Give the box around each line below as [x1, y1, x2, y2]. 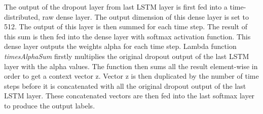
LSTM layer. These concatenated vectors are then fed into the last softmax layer [4, 90, 255, 101]
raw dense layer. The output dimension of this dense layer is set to [42, 11, 249, 22]
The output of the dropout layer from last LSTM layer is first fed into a [4, 2, 228, 12]
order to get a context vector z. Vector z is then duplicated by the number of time [4, 71, 259, 81]
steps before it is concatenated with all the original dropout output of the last [4, 80, 246, 91]
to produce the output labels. [4, 100, 95, 110]
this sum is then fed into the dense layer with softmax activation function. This [4, 31, 251, 41]
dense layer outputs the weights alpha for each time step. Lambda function [4, 41, 237, 51]
